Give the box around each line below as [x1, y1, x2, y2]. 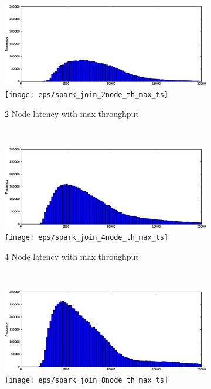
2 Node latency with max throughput [5, 107, 139, 119]
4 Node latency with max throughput [5, 250, 139, 262]
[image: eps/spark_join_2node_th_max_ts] [5, 91, 169, 99]
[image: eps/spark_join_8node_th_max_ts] [5, 376, 169, 384]
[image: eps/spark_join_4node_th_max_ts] [5, 233, 169, 242]
